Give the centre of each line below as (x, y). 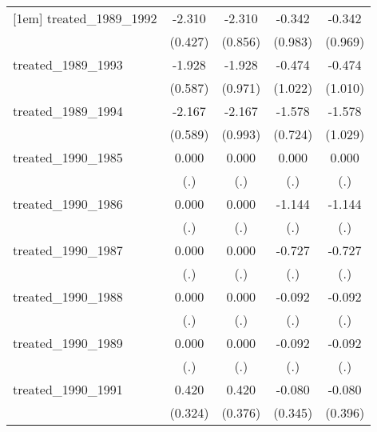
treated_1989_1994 (68, 111)
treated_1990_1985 (68, 157)
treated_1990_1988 (68, 296)
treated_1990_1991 (68, 389)
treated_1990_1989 (68, 343)
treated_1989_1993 (68, 64)
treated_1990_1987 (68, 250)
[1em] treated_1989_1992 (85, 18)
